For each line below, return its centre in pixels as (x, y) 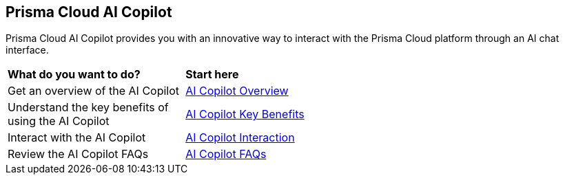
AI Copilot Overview (237, 91)
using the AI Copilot (59, 121)
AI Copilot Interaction (240, 138)
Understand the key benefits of (88, 108)
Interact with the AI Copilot (77, 138)
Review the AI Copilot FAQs (78, 154)
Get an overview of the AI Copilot (94, 91)
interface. (27, 50)
